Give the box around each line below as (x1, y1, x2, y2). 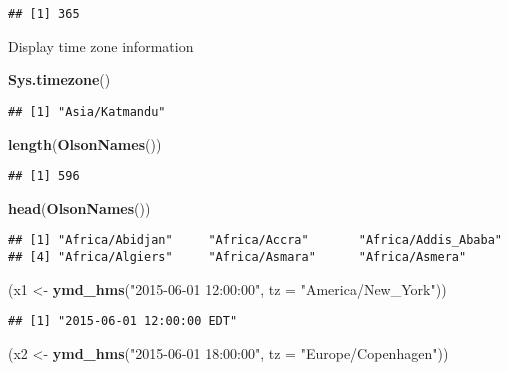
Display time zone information (8, 35, 194, 56)
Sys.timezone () (8, 69, 111, 90)
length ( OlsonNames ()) (8, 133, 162, 154)
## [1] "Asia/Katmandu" (8, 104, 166, 119)
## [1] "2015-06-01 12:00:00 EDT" (8, 314, 238, 329)
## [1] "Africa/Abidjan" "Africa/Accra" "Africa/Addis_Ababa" (8, 233, 502, 248)
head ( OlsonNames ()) (8, 197, 151, 218)
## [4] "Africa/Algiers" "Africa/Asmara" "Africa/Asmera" (8, 250, 467, 264)
